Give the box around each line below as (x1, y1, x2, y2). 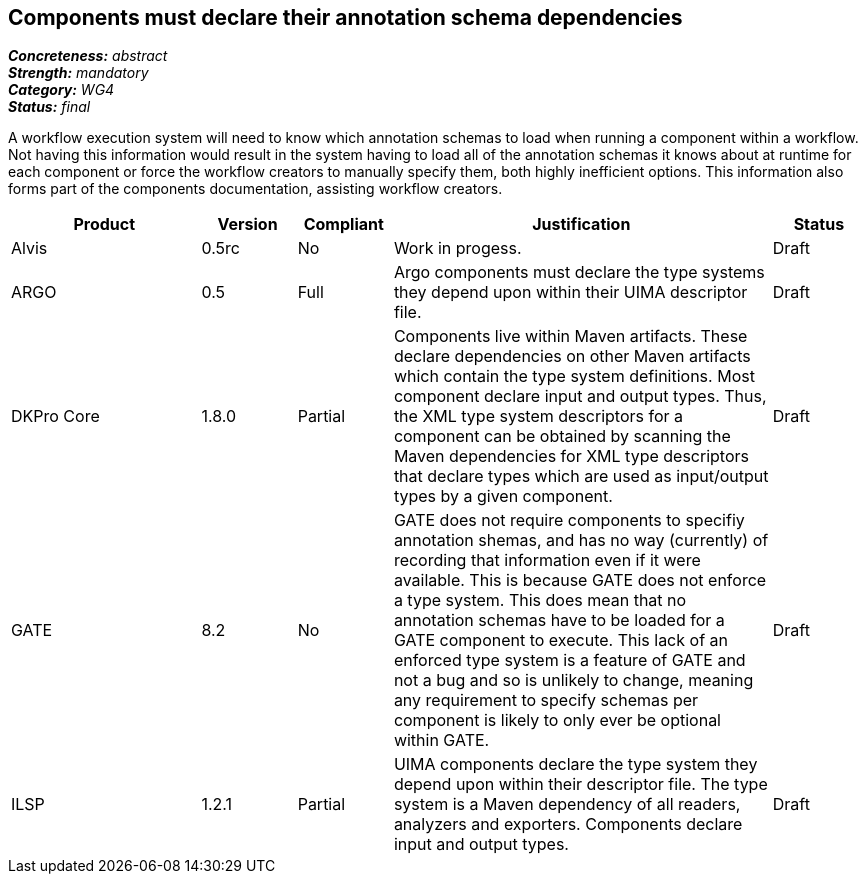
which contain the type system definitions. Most (393, 366, 755, 387)
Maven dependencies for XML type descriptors (393, 446, 749, 467)
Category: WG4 (8, 81, 115, 99)
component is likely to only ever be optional (393, 710, 721, 731)
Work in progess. (393, 238, 522, 259)
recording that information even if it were (393, 550, 701, 571)
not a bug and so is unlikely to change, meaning (393, 670, 754, 691)
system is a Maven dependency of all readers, (393, 794, 741, 815)
